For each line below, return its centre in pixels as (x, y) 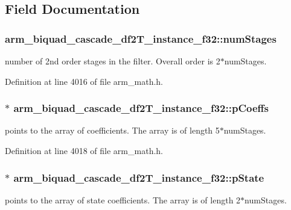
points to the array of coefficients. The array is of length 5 (112, 130)
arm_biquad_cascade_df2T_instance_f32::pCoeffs (141, 108)
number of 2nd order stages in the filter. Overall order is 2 (113, 61)
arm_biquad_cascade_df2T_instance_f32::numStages (141, 38)
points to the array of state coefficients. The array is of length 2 (123, 199)
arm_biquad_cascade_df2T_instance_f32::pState (139, 177)
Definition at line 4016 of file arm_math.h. (84, 81)
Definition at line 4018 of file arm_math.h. (84, 150)
